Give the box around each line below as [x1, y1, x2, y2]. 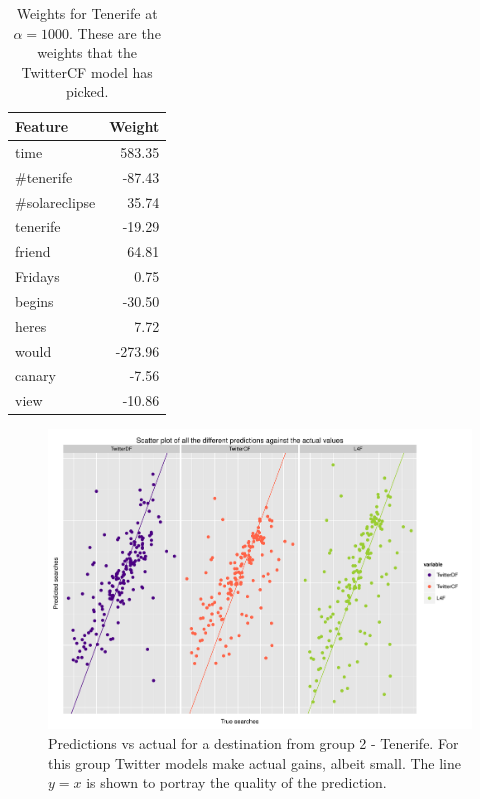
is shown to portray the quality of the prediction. [86, 772, 387, 793]
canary [15, 365, 56, 386]
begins [15, 290, 54, 311]
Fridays [15, 266, 60, 287]
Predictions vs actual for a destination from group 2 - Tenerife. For [48, 733, 459, 753]
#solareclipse [15, 191, 96, 212]
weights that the [37, 42, 137, 63]
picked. [65, 81, 109, 102]
